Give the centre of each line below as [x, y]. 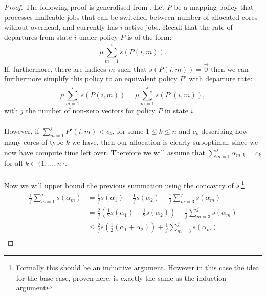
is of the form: [149, 37]
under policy [98, 37]
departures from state [38, 37]
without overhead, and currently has [61, 27]
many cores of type [34, 142]
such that [132, 68]
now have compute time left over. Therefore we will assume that [105, 152]
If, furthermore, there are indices [55, 68]
